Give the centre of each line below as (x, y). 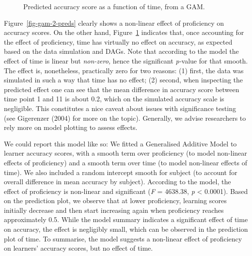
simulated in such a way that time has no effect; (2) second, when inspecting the (124, 80)
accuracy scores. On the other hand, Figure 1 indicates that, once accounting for (124, 32)
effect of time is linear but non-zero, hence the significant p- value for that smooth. (126, 60)
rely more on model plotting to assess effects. (71, 127)
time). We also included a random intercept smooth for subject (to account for (121, 172)
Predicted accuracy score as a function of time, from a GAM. (114, 6)
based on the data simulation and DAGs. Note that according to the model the (121, 51)
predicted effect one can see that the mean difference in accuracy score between (122, 89)
